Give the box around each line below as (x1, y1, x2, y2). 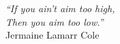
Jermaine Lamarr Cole (5, 28, 100, 42)
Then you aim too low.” (5, 14, 104, 28)
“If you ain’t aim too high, (5, 1, 115, 15)
